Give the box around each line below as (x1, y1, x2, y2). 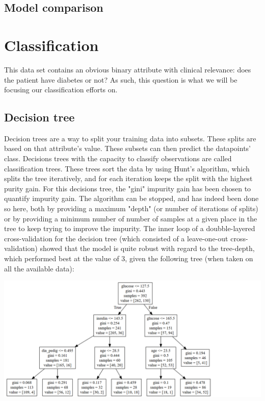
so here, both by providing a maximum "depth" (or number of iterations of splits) (4, 203, 258, 214)
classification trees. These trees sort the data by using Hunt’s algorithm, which (4, 163, 250, 173)
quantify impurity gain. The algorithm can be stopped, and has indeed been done (4, 193, 259, 204)
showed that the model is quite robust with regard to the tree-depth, (40, 243, 255, 254)
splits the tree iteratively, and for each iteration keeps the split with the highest (4, 173, 253, 184)
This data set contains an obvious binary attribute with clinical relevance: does (4, 64, 251, 74)
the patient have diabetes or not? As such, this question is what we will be (4, 74, 237, 85)
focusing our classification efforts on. (4, 84, 118, 95)
